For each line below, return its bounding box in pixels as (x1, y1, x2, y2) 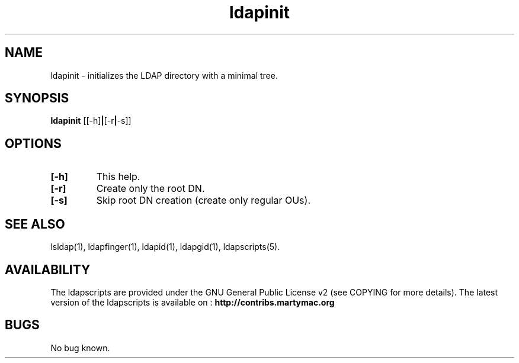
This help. (96, 171, 140, 183)
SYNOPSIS (5, 91, 69, 106)
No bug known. (50, 342, 110, 353)
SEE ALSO (5, 216, 65, 232)
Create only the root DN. (96, 182, 205, 195)
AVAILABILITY (5, 262, 91, 277)
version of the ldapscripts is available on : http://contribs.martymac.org (50, 297, 335, 307)
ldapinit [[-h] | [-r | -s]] (50, 115, 132, 126)
